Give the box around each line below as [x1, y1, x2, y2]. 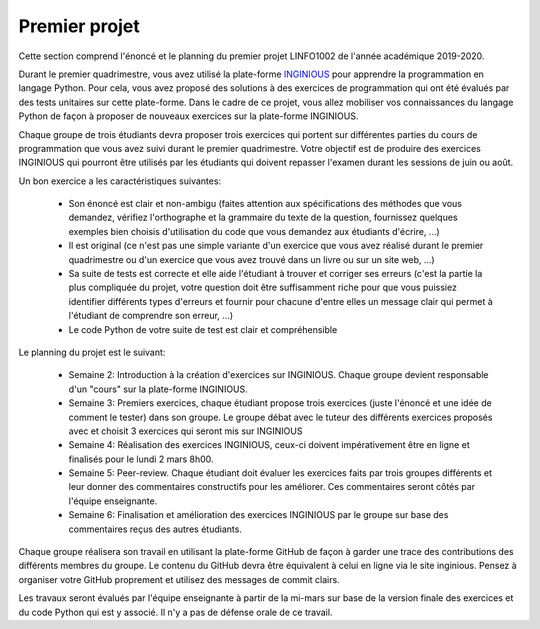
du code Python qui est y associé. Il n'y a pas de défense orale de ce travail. [18, 606, 333, 618]
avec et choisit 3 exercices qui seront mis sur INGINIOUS [68, 425, 303, 437]
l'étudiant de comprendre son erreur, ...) [68, 310, 234, 322]
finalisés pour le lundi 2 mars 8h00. [68, 453, 214, 465]
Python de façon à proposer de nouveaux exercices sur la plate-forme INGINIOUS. [18, 110, 359, 122]
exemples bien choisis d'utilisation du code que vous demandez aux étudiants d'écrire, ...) [68, 225, 440, 237]
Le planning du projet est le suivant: [18, 346, 166, 358]
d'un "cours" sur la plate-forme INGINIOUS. [68, 383, 249, 395]
